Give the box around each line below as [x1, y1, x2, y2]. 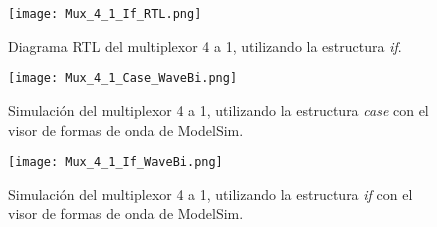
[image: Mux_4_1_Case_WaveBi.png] [8, 71, 238, 86]
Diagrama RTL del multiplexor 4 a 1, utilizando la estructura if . [8, 35, 402, 56]
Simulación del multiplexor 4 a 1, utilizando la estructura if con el [8, 183, 413, 204]
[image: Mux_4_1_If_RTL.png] [8, 7, 202, 21]
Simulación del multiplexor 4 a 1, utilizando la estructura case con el [8, 99, 429, 120]
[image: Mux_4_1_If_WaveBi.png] [8, 155, 223, 170]
